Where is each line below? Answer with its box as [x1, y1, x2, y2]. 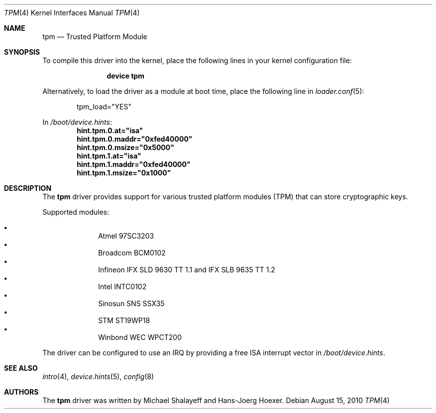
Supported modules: [42, 208, 109, 216]
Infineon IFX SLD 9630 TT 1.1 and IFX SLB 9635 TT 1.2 [98, 265, 275, 274]
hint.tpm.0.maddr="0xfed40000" [77, 135, 193, 143]
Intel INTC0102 [98, 282, 147, 291]
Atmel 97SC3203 [98, 232, 154, 240]
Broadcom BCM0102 [98, 248, 166, 257]
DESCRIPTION [4, 184, 52, 192]
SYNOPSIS [4, 48, 40, 56]
